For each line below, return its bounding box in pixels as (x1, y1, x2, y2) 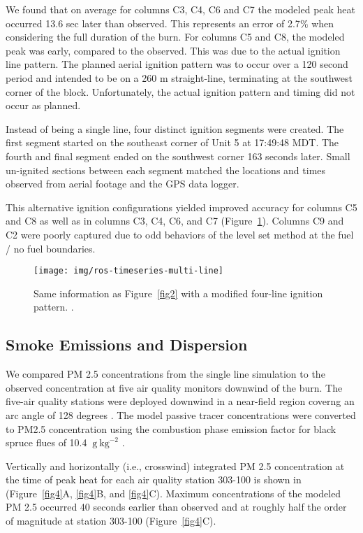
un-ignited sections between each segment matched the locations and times (6, 162, 326, 177)
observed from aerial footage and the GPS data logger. (6, 176, 239, 191)
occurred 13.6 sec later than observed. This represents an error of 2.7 (6, 15, 300, 30)
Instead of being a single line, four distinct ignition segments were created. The (6, 121, 344, 136)
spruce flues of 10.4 (6, 435, 87, 450)
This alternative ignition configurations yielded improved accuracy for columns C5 (6, 199, 357, 214)
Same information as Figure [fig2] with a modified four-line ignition (34, 285, 323, 300)
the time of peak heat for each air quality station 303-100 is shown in (6, 472, 302, 487)
